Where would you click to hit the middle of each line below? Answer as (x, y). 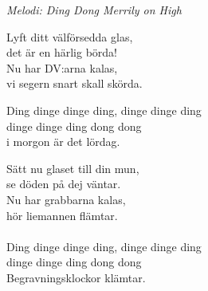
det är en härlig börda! (62, 52)
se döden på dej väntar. (64, 184)
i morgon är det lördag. (63, 142)
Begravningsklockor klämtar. (76, 277)
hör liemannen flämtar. (62, 215)
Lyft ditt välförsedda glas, (70, 36)
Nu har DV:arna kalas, (62, 67)
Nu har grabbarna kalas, (66, 199)
